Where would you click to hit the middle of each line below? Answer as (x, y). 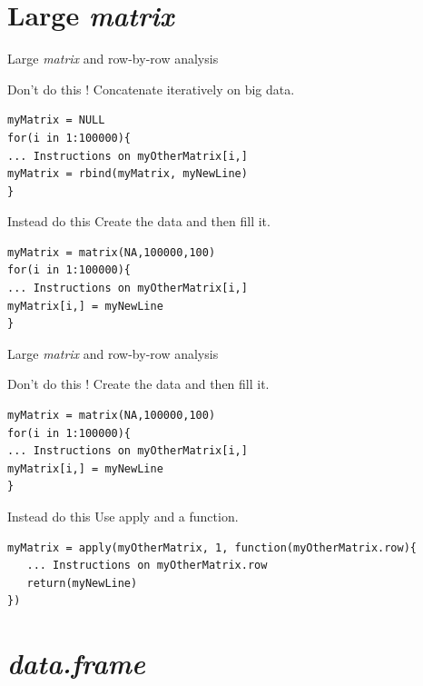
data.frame (76, 663)
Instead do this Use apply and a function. (123, 516)
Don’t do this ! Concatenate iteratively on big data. (151, 89)
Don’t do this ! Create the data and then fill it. (138, 384)
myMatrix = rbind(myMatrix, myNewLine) (128, 174)
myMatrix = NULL (56, 120)
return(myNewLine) (82, 583)
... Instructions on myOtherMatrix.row (147, 566)
